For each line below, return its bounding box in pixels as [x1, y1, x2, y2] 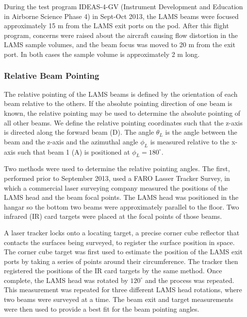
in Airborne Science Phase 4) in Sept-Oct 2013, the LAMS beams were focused [4, 11, 239, 21]
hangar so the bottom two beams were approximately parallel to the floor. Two [4, 201, 239, 211]
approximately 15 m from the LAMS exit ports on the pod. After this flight [4, 20, 229, 31]
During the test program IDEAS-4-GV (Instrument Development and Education [4, 1, 243, 11]
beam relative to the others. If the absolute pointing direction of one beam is [4, 98, 232, 108]
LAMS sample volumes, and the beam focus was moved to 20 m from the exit [4, 39, 235, 50]
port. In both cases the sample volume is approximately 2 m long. [4, 49, 200, 59]
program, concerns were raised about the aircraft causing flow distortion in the [4, 30, 238, 40]
